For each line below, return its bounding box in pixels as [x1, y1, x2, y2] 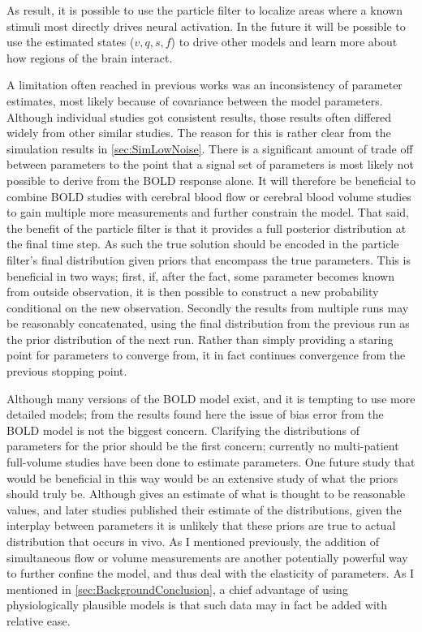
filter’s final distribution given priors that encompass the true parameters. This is [6, 251, 411, 268]
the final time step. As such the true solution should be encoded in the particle [6, 235, 399, 252]
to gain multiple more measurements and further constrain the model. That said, [6, 204, 409, 221]
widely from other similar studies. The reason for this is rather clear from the [6, 124, 391, 141]
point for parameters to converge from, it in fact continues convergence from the [6, 346, 406, 363]
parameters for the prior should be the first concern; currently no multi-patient [6, 437, 399, 454]
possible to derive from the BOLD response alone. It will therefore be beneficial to [6, 171, 416, 188]
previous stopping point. [6, 363, 127, 380]
